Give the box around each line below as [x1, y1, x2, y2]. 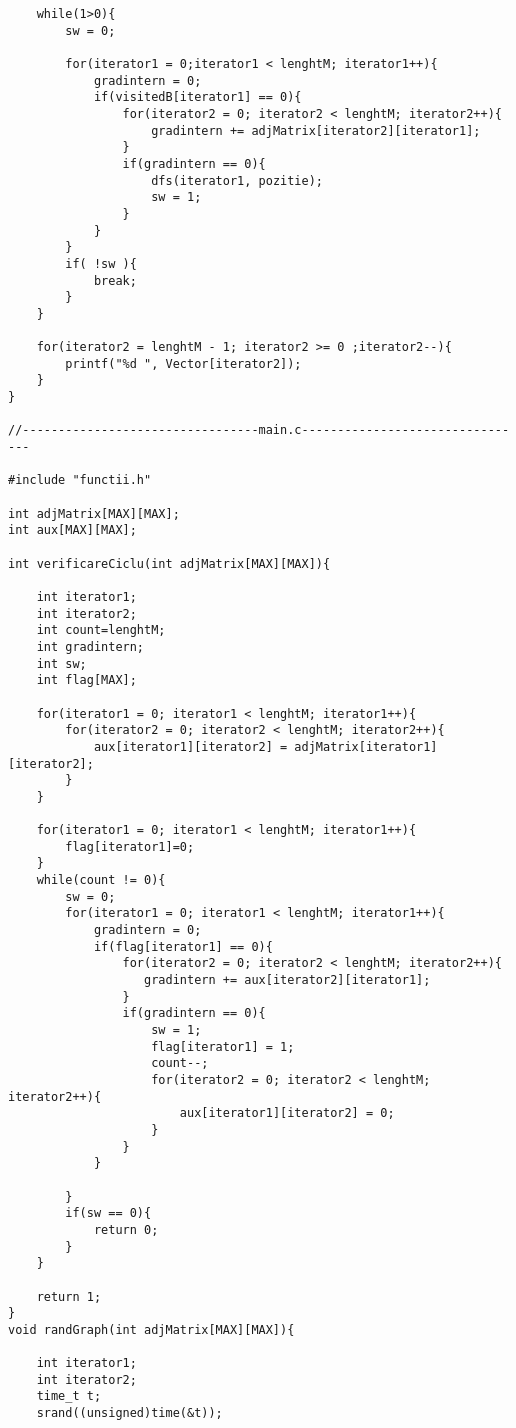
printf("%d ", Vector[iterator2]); [65, 356, 302, 371]
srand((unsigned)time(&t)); [36, 1406, 223, 1421]
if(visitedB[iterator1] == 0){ [93, 90, 302, 105]
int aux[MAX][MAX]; [8, 523, 137, 538]
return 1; [36, 1289, 102, 1304]
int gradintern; [36, 639, 145, 654]
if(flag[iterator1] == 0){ [93, 939, 273, 954]
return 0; [93, 1222, 159, 1237]
